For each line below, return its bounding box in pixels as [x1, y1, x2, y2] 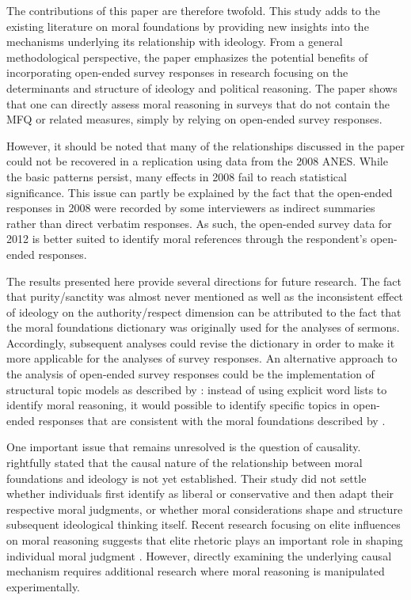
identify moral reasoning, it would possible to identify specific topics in [6, 397, 350, 413]
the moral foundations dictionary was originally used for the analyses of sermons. [6, 319, 400, 336]
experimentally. [6, 578, 81, 594]
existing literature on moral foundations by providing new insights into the [6, 17, 369, 34]
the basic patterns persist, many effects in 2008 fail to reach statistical [6, 168, 347, 184]
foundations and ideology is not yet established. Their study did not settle [6, 469, 367, 486]
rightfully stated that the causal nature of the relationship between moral [6, 454, 363, 471]
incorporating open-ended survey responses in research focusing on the [6, 64, 348, 81]
